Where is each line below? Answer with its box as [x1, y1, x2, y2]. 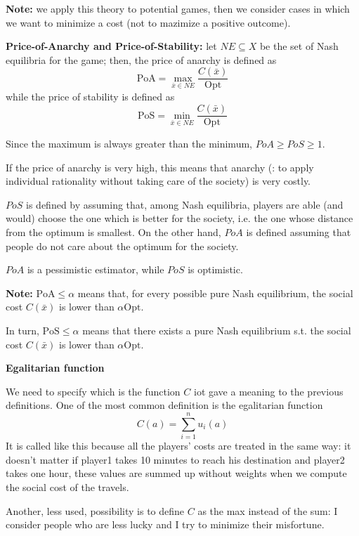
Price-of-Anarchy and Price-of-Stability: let [6, 39, 217, 53]
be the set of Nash [259, 39, 339, 53]
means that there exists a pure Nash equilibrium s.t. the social [82, 323, 351, 338]
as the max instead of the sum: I [197, 503, 338, 518]
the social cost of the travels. [6, 479, 129, 494]
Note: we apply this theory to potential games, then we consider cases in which [6, 1, 350, 15]
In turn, [6, 323, 39, 338]
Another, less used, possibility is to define [6, 503, 185, 518]
